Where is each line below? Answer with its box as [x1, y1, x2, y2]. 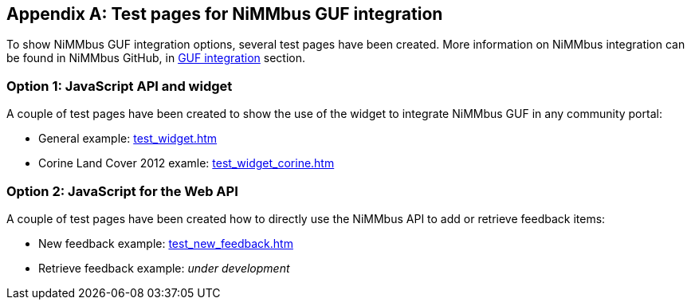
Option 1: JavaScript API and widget [6, 77, 233, 94]
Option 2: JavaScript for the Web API [6, 182, 238, 199]
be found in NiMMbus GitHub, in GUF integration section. [6, 51, 306, 65]
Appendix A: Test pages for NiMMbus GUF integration [6, 4, 443, 24]
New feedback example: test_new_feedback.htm [38, 236, 293, 250]
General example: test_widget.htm [38, 131, 218, 146]
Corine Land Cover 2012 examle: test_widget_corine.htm [38, 156, 335, 171]
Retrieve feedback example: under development [38, 261, 290, 275]
